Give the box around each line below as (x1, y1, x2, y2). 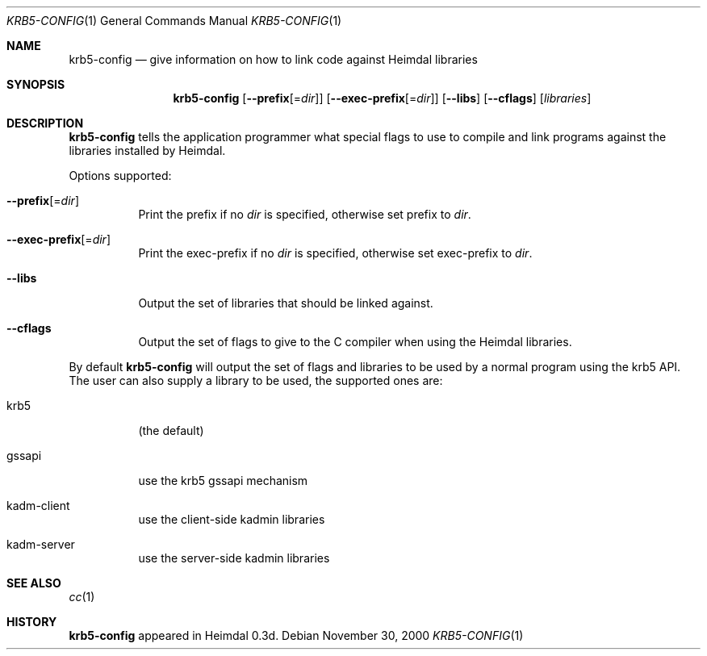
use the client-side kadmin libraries (138, 512, 325, 526)
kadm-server (6, 537, 75, 551)
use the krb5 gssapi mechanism (138, 474, 308, 487)
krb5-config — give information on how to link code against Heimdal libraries (69, 52, 478, 66)
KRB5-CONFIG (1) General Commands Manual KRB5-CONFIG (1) (6, 14, 342, 27)
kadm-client (6, 499, 70, 512)
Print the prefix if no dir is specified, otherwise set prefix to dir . (138, 207, 471, 221)
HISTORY (6, 615, 57, 629)
